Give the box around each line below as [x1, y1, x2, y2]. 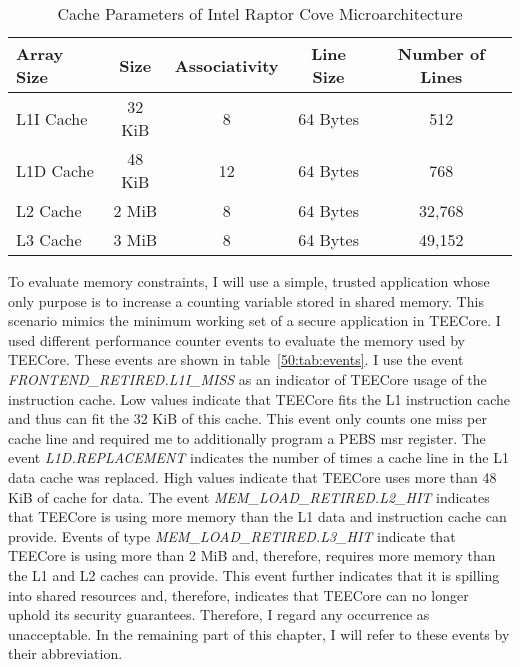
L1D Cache [16, 158, 94, 182]
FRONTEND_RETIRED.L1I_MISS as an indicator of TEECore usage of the [8, 368, 487, 389]
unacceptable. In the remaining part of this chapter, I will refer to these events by [8, 623, 510, 644]
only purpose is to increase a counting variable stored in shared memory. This [8, 290, 484, 311]
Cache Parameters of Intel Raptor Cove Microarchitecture [57, 2, 463, 25]
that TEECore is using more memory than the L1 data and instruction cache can [8, 506, 507, 527]
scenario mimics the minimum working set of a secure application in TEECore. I [8, 310, 501, 331]
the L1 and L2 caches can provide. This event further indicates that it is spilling [8, 564, 500, 585]
